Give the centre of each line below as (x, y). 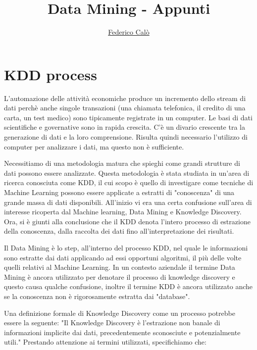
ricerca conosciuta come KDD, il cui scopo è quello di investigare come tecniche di (129, 182)
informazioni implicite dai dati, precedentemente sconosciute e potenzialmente (122, 332)
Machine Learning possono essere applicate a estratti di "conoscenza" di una (119, 192)
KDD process (51, 74)
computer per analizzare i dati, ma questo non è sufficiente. (94, 146)
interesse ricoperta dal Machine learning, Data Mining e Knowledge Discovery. (123, 212)
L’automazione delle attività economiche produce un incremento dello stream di (125, 98)
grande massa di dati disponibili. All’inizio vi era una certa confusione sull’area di (128, 202)
